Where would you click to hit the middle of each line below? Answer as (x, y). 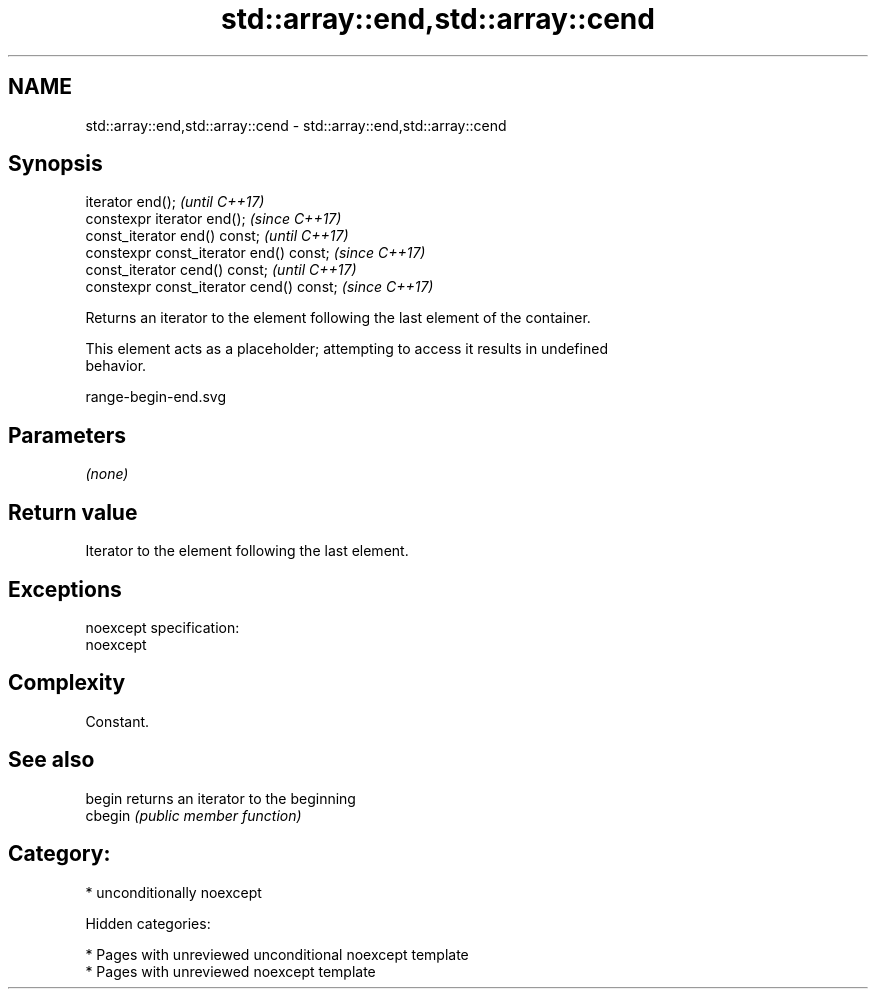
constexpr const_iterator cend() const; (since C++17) (259, 287)
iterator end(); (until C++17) (175, 202)
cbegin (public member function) (193, 815)
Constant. (117, 721)
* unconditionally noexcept (173, 892)
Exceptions (65, 589)
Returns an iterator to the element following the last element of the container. (338, 318)
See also (51, 760)
